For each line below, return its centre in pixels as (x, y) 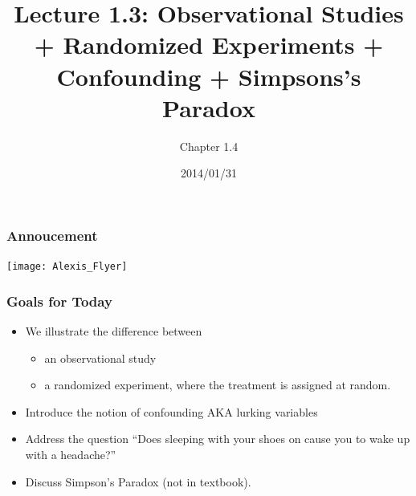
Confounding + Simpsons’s (209, 76)
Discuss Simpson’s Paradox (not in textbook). (138, 481)
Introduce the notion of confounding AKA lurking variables (171, 411)
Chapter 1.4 (209, 146)
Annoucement (52, 235)
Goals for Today (59, 301)
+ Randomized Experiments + (209, 45)
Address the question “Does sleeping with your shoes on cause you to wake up (218, 439)
